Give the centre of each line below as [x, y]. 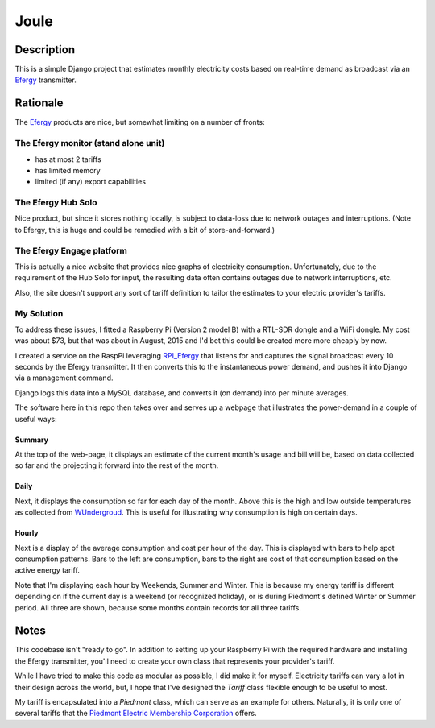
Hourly [27, 533]
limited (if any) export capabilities [91, 182]
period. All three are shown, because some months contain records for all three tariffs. [158, 607]
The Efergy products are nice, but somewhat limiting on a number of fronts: [140, 122]
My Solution [39, 313]
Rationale [39, 103]
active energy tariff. [47, 570]
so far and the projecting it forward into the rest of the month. [117, 465]
